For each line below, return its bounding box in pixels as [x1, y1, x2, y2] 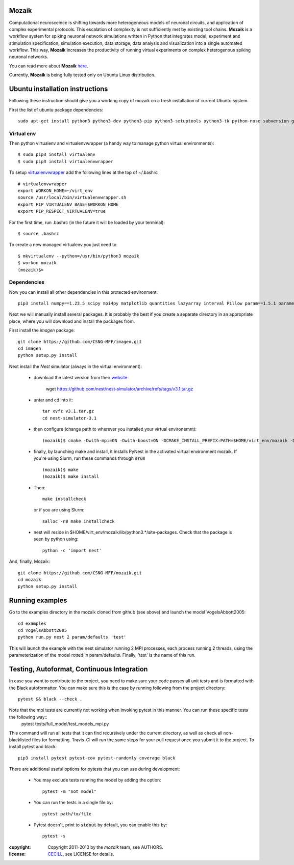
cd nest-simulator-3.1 [42, 415, 97, 421]
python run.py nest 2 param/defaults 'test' [18, 634, 127, 640]
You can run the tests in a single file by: [33, 800, 113, 806]
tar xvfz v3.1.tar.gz [42, 408, 94, 414]
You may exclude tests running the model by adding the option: [33, 777, 161, 783]
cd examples [18, 620, 47, 626]
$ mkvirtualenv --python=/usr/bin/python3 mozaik [18, 253, 140, 259]
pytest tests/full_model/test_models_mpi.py [21, 721, 109, 727]
